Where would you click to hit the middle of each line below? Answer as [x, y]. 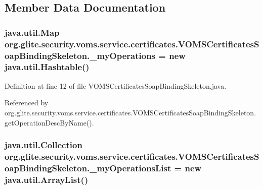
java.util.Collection [43, 145]
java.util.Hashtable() [47, 67]
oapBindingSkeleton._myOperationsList [88, 168]
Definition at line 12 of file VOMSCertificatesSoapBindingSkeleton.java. [116, 85]
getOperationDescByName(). [49, 122]
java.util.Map [32, 32]
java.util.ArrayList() [47, 179]
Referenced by [27, 103]
